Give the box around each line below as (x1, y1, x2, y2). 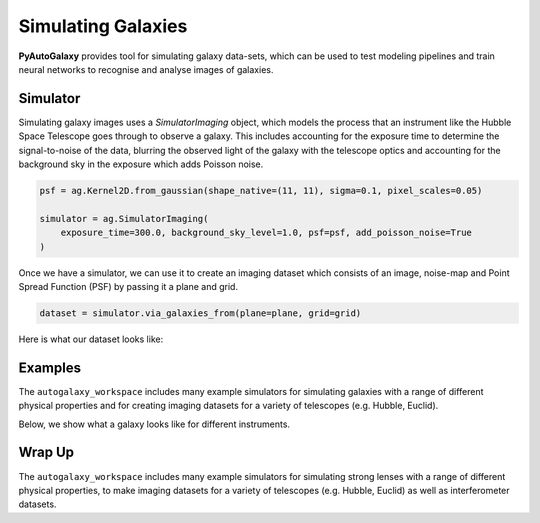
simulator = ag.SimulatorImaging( (39, 213, 209, 224)
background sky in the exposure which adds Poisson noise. (18, 158, 264, 170)
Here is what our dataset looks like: (18, 333, 164, 345)
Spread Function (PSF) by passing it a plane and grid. (18, 280, 239, 292)
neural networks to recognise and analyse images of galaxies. (18, 63, 274, 75)
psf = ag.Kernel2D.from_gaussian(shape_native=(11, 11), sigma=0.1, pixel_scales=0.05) (39, 185, 483, 196)
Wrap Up (18, 444, 75, 461)
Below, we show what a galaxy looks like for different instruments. (18, 418, 290, 430)
